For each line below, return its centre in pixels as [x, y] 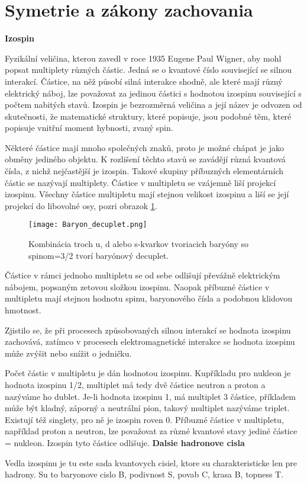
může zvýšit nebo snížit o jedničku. [68, 353]
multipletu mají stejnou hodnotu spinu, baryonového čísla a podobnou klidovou [149, 298]
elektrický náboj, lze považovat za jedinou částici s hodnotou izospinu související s [153, 93]
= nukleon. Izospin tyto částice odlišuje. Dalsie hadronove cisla [125, 443]
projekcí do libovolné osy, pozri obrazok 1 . [81, 205]
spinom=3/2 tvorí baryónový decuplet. [99, 255]
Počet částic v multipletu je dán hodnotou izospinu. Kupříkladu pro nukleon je [148, 373]
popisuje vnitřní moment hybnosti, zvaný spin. [89, 128]
